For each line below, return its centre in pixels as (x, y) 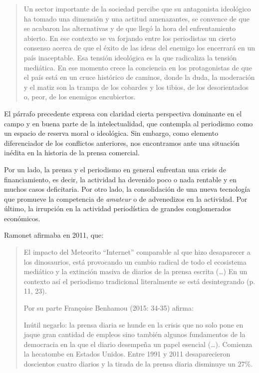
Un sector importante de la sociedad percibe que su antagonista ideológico (137, 8)
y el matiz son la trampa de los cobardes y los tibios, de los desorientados (136, 87)
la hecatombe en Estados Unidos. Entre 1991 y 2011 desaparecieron (127, 354)
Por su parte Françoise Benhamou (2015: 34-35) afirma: (109, 308)
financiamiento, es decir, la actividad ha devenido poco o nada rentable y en (121, 179)
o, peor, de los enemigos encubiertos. (80, 97)
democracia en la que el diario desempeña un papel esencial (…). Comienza (138, 344)
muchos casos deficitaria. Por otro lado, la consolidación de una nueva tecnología (127, 189)
